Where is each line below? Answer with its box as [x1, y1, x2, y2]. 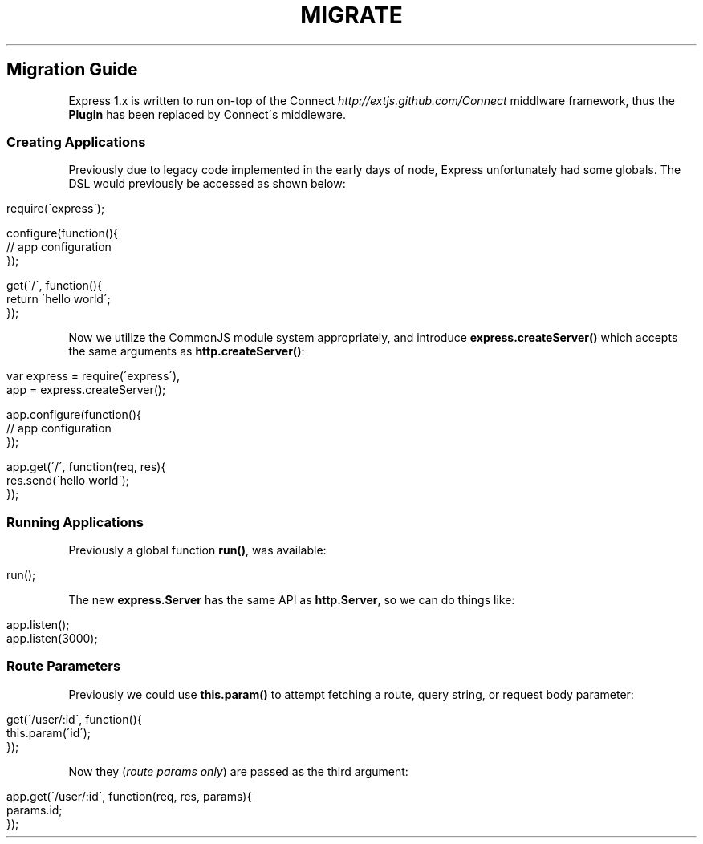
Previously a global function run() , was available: [68, 543, 327, 558]
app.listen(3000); [6, 631, 98, 646]
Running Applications [6, 513, 144, 530]
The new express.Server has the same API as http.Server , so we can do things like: [68, 593, 515, 607]
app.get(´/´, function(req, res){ [6, 460, 166, 474]
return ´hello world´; [6, 292, 111, 306]
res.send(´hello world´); [6, 473, 130, 488]
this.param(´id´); [6, 725, 91, 740]
